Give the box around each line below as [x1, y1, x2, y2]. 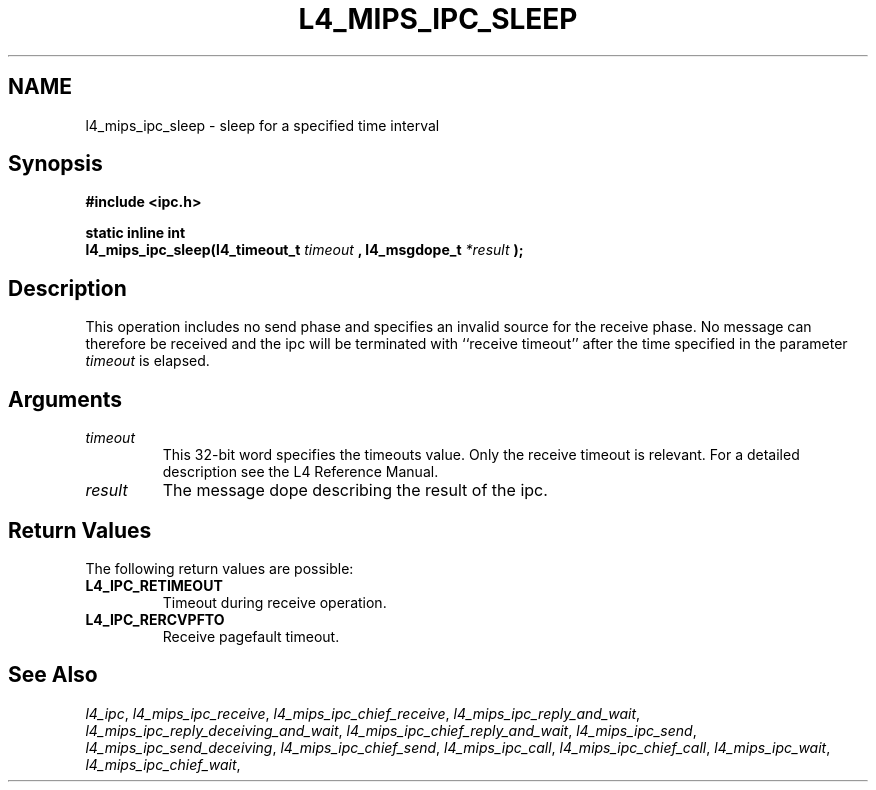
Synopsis [8, 151, 103, 177]
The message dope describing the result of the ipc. [162, 480, 548, 501]
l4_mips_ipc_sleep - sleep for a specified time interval [85, 116, 440, 134]
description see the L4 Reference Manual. [162, 463, 439, 481]
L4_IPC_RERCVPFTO [85, 610, 225, 628]
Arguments [8, 386, 123, 412]
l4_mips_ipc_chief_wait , [85, 755, 241, 773]
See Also [8, 662, 98, 688]
